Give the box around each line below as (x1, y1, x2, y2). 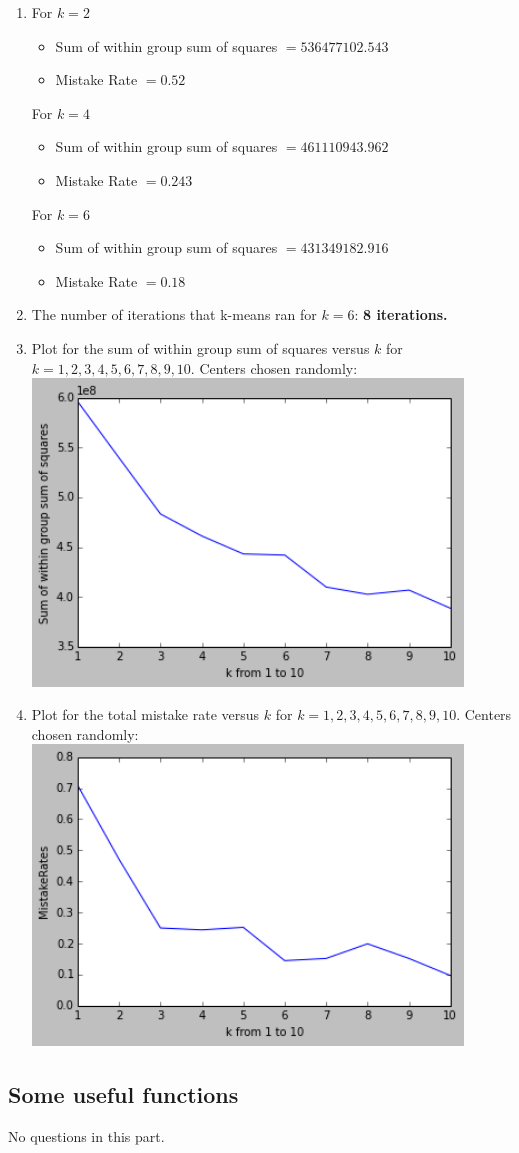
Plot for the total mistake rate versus (31, 704, 260, 725)
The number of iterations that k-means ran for (31, 304, 317, 325)
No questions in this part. (8, 1125, 165, 1146)
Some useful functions (8, 1079, 239, 1110)
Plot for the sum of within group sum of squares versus (31, 337, 370, 358)
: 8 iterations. (354, 304, 448, 325)
